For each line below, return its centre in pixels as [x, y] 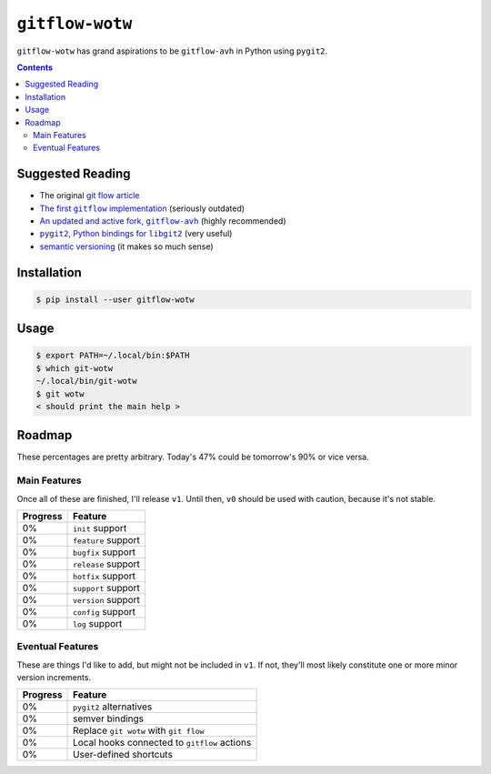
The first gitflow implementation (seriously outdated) [142, 208]
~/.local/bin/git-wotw [86, 381]
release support [107, 564]
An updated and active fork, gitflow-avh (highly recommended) [163, 221]
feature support [107, 539]
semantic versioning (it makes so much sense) [126, 246]
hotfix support [105, 576]
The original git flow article [90, 196]
